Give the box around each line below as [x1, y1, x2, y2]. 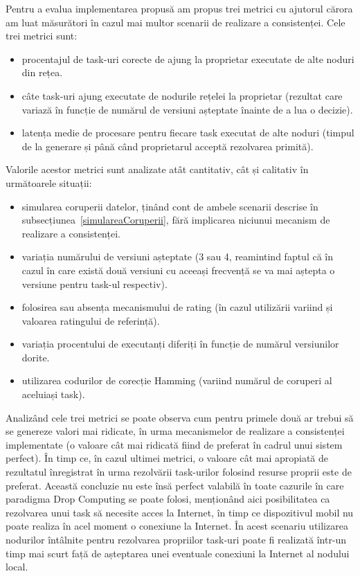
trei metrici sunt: [6, 28, 78, 43]
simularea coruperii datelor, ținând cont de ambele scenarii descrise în [21, 199, 318, 213]
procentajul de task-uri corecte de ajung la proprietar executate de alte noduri [21, 51, 354, 66]
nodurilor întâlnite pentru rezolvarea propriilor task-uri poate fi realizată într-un [6, 532, 347, 546]
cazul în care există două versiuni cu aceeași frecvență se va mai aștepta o [21, 262, 335, 277]
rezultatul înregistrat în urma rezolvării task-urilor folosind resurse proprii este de [6, 465, 352, 479]
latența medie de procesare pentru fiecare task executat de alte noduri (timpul [21, 125, 354, 140]
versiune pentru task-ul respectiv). [21, 276, 168, 291]
